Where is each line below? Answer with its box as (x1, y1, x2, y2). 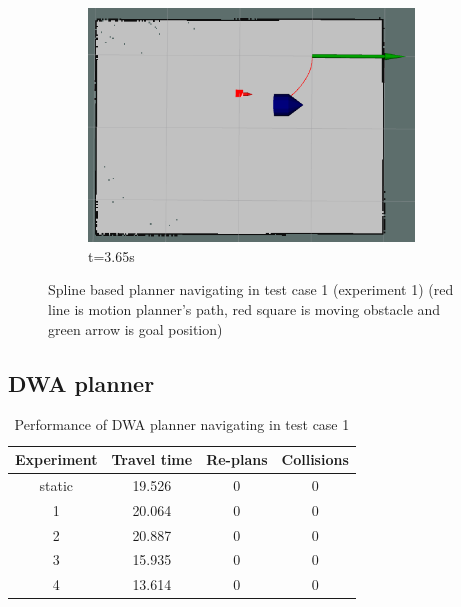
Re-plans (206, 449, 268, 470)
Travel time (111, 449, 193, 470)
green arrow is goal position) (48, 318, 223, 339)
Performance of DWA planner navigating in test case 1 (14, 414, 350, 435)
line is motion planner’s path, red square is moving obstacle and (48, 299, 441, 320)
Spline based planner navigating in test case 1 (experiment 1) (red (48, 279, 454, 300)
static (39, 474, 74, 495)
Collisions (281, 449, 349, 470)
